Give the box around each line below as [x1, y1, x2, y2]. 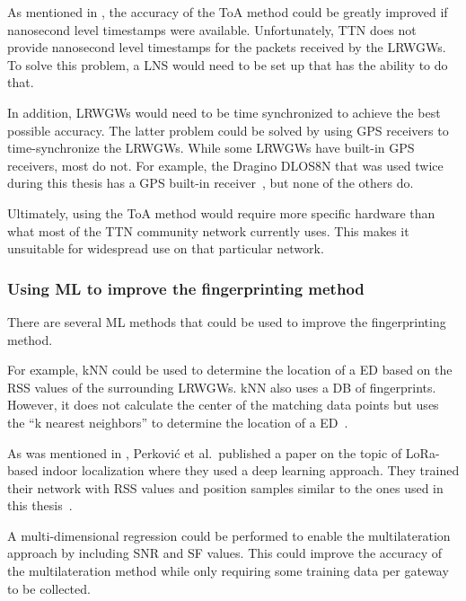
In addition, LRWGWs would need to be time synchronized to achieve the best [7, 102, 441, 121]
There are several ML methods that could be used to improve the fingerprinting [7, 312, 446, 331]
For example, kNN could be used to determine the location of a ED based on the [7, 360, 453, 379]
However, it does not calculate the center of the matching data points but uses [7, 395, 439, 414]
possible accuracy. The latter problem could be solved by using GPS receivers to [7, 120, 449, 139]
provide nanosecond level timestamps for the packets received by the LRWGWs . [7, 38, 446, 57]
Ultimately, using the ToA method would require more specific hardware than [7, 203, 435, 222]
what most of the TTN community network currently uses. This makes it [7, 221, 409, 240]
